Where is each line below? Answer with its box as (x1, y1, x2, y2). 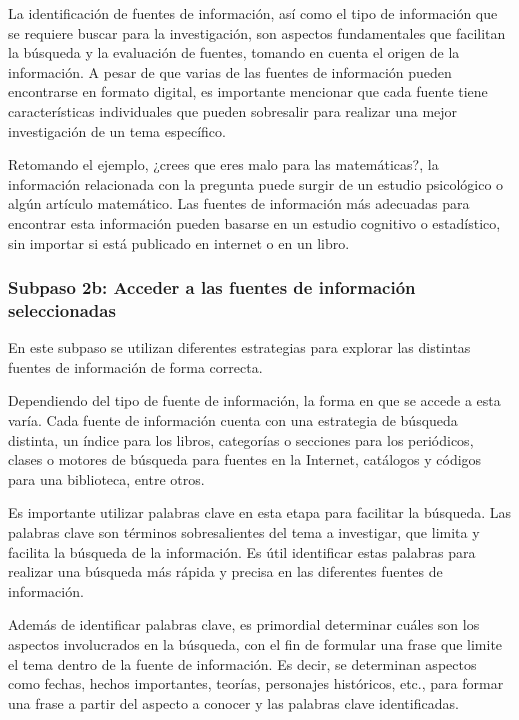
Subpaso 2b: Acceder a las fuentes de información (8, 275, 416, 300)
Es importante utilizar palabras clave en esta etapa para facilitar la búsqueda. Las (8, 502, 512, 523)
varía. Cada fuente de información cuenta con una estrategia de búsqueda (8, 410, 458, 431)
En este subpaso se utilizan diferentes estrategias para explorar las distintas (8, 337, 471, 358)
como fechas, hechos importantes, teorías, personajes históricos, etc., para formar (8, 673, 504, 694)
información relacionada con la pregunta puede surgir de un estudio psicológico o (8, 173, 504, 194)
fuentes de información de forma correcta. (8, 356, 263, 377)
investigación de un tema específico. (8, 120, 226, 141)
